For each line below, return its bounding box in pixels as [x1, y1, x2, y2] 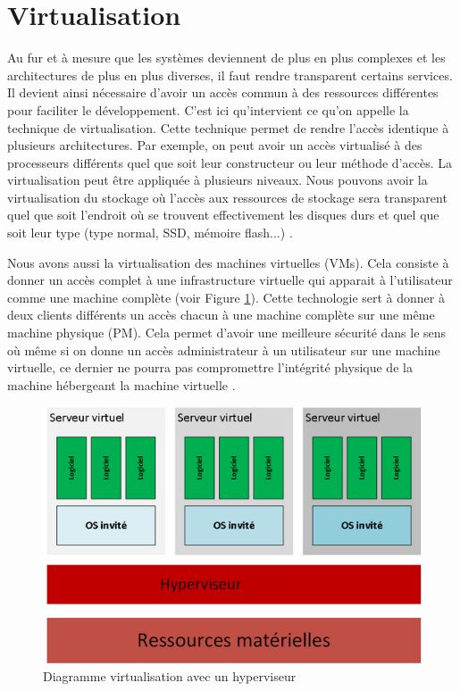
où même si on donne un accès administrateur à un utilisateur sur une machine [7, 340, 440, 359]
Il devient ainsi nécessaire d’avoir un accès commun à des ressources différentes [7, 83, 439, 102]
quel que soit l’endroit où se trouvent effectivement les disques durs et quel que [7, 205, 439, 224]
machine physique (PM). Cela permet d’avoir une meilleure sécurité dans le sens [7, 323, 447, 342]
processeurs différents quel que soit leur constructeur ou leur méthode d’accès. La [7, 153, 452, 171]
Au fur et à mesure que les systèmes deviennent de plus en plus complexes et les [7, 48, 446, 67]
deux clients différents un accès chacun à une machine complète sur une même [7, 305, 435, 324]
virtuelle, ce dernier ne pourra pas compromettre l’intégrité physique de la [7, 358, 413, 377]
